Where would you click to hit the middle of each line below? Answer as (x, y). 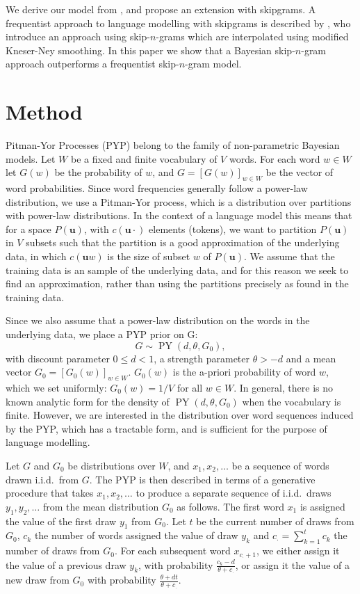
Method (44, 112)
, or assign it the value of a (293, 564)
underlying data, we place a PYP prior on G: (102, 334)
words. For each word (275, 158)
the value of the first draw (61, 521)
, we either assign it (298, 551)
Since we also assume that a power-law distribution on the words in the (158, 320)
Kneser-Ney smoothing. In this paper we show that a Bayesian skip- (150, 50)
